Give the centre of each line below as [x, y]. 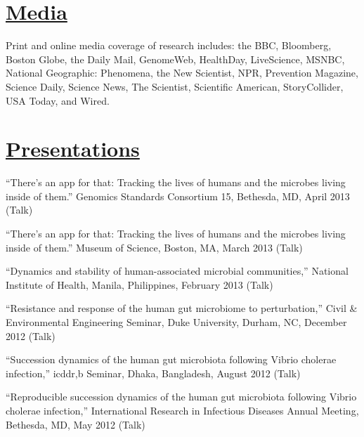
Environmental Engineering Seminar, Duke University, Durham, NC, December [176, 321]
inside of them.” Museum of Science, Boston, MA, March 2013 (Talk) [154, 247]
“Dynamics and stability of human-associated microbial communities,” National [177, 271]
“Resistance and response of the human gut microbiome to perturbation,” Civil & [182, 308]
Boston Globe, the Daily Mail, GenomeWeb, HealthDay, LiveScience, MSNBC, [175, 59]
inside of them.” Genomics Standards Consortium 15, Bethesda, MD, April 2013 [178, 196]
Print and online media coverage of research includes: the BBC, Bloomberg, [169, 45]
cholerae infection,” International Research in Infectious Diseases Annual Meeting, [182, 410]
